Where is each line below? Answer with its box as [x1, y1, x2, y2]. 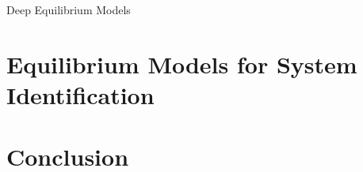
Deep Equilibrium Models [6, 2, 131, 17]
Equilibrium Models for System [6, 47, 357, 80]
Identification [6, 78, 155, 110]
